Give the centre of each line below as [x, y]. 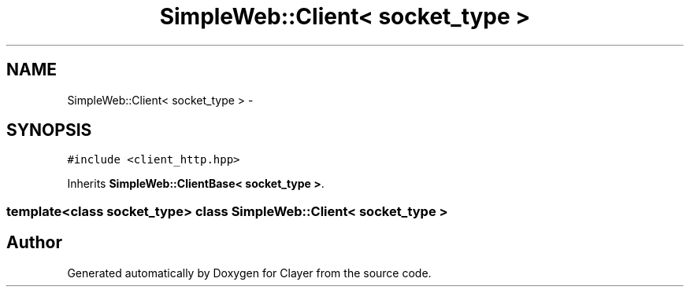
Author [34, 243]
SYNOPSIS [49, 130]
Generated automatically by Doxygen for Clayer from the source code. [249, 273]
